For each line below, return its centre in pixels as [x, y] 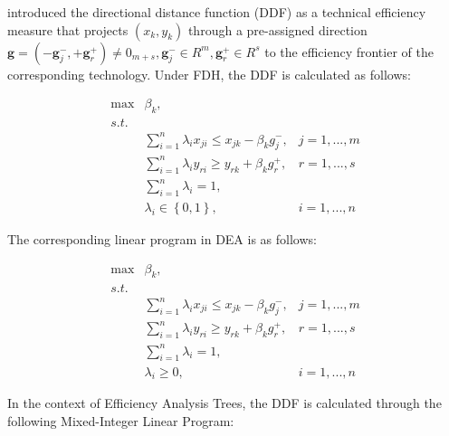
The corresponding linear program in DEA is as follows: [162, 239]
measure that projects [68, 29]
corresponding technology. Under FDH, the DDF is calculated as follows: [209, 74]
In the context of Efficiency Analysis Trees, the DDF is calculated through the [224, 403]
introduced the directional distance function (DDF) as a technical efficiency [217, 12]
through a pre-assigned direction [277, 29]
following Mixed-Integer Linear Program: [121, 420]
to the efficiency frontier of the [349, 51]
